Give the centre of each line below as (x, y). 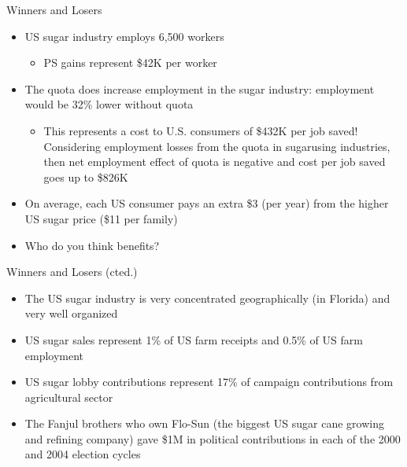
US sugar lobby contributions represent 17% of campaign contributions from (209, 382)
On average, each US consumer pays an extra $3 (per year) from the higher (207, 203)
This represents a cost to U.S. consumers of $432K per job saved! (201, 130)
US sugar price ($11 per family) (101, 218)
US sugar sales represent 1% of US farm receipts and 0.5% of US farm (194, 339)
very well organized (71, 313)
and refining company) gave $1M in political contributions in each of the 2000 (213, 438)
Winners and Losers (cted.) (72, 272)
